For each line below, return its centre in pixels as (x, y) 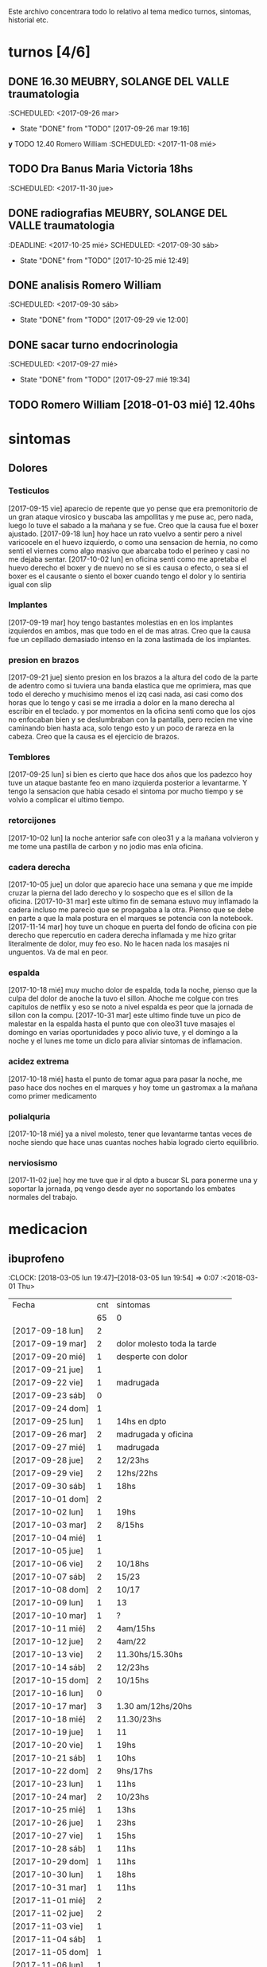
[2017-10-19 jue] (48, 1732)
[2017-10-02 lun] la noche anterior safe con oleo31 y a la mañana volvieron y (134, 838)
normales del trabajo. (43, 1197)
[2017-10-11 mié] (49, 1628)
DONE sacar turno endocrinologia (93, 345)
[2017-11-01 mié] (49, 1901)
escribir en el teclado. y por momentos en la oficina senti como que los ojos (132, 711)
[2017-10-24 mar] (50, 1797)
